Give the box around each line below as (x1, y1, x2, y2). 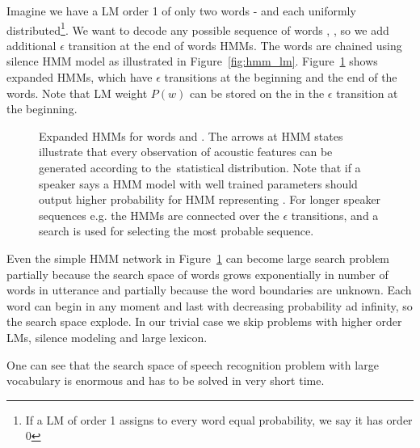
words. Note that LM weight (6, 84, 148, 101)
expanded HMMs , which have (6, 69, 153, 86)
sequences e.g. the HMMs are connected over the (39, 206, 279, 223)
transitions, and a (291, 206, 379, 223)
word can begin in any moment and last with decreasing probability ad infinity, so (6, 297, 413, 314)
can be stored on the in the (189, 84, 325, 101)
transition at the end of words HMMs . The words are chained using (68, 36, 402, 53)
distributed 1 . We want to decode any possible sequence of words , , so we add (6, 19, 389, 38)
